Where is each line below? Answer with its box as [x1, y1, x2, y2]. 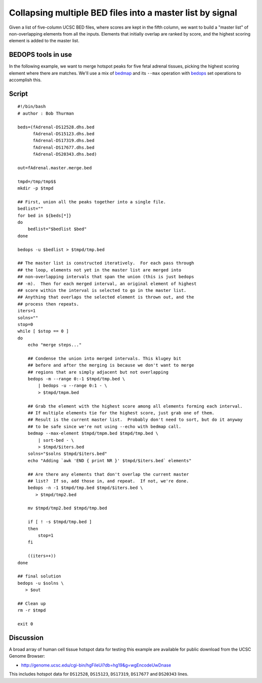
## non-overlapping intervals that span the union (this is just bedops [17, 274, 194, 280]
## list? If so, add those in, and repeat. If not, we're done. [27, 478, 189, 484]
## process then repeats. [17, 301, 80, 306]
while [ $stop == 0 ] [17, 328, 69, 334]
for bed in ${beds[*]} [17, 213, 72, 218]
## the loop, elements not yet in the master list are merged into [17, 267, 181, 272]
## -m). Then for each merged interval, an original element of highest [17, 281, 197, 287]
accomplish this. [9, 77, 42, 83]
